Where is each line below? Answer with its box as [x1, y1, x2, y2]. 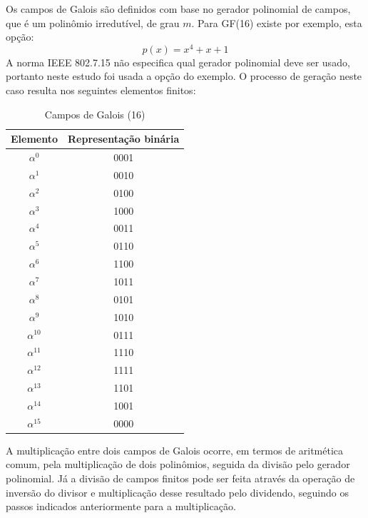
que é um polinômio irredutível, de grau [6, 15, 180, 30]
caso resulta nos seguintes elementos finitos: [6, 83, 196, 98]
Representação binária [68, 131, 180, 146]
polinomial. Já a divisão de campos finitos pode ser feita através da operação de [6, 471, 355, 486]
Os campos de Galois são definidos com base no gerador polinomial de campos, [6, 1, 351, 16]
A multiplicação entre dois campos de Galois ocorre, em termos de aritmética [6, 442, 344, 457]
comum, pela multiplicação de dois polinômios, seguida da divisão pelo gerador [6, 457, 350, 472]
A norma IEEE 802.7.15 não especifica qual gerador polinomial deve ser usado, [6, 54, 350, 69]
